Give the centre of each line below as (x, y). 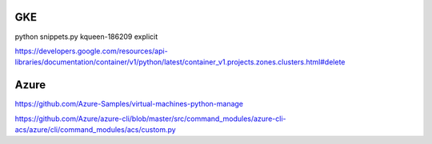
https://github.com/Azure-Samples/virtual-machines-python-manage (129, 104)
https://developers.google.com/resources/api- (91, 51)
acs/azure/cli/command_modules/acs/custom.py (95, 129)
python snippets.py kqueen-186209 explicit (86, 37)
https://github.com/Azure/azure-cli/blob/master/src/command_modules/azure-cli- (150, 119)
